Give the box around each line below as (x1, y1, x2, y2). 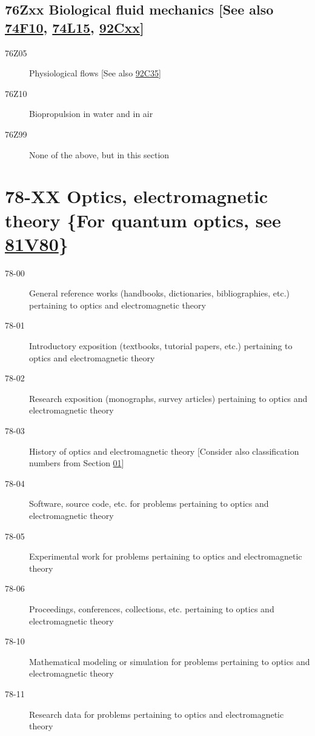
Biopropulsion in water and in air (29, 107, 153, 120)
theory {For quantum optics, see (5, 207, 281, 232)
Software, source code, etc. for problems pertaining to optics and (29, 497, 269, 510)
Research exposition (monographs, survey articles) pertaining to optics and (29, 392, 308, 404)
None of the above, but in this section (29, 148, 170, 161)
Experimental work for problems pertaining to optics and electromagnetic (29, 550, 302, 563)
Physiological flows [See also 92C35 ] (29, 67, 161, 79)
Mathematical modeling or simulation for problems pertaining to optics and (29, 655, 310, 667)
